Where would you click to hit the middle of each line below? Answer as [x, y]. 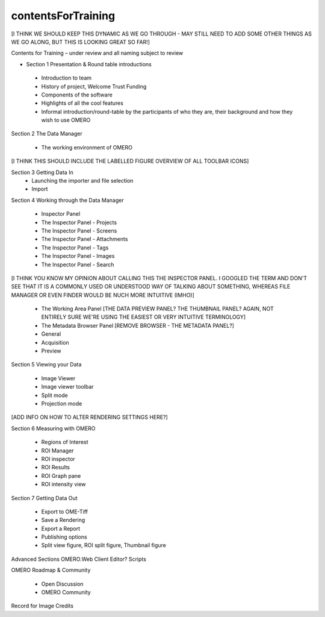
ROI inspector [58, 459]
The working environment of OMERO [87, 147]
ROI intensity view [64, 484]
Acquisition [55, 342]
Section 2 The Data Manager [47, 134]
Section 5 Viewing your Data [46, 365]
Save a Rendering [63, 520]
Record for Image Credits [42, 606]
